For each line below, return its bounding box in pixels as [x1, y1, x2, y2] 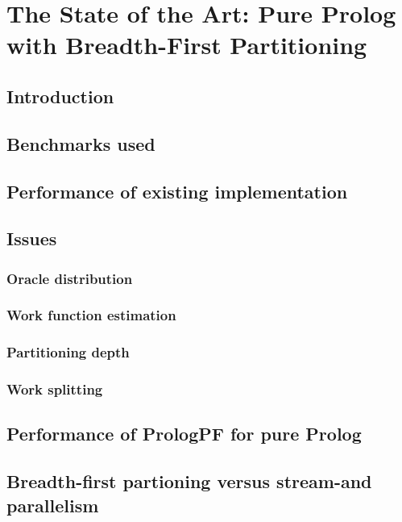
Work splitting [6, 379, 103, 399]
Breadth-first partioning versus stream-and [6, 469, 372, 494]
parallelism [6, 492, 99, 517]
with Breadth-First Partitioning [6, 28, 367, 61]
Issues [6, 226, 57, 251]
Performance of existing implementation [6, 178, 348, 203]
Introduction [6, 83, 114, 108]
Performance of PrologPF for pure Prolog [6, 421, 362, 446]
